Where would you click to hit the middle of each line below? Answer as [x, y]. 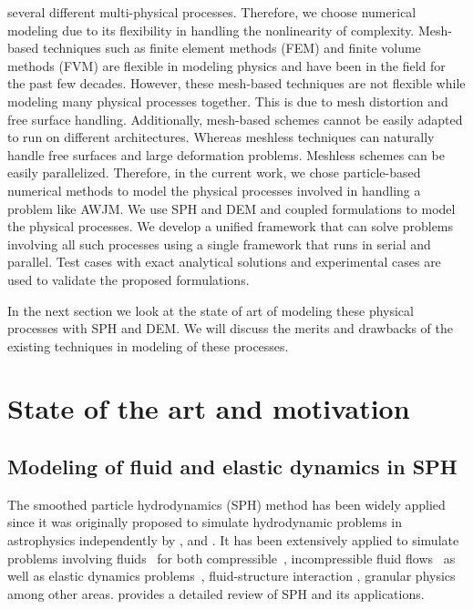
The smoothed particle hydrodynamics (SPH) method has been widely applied [226, 504]
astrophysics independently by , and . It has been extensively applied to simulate [233, 540]
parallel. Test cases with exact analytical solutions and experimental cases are [224, 262]
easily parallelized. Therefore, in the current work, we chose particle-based [214, 173]
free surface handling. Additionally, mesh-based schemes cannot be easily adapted [235, 119]
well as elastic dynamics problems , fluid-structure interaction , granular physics [231, 576]
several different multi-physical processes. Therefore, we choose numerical [212, 12]
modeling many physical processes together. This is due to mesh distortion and [228, 101]
